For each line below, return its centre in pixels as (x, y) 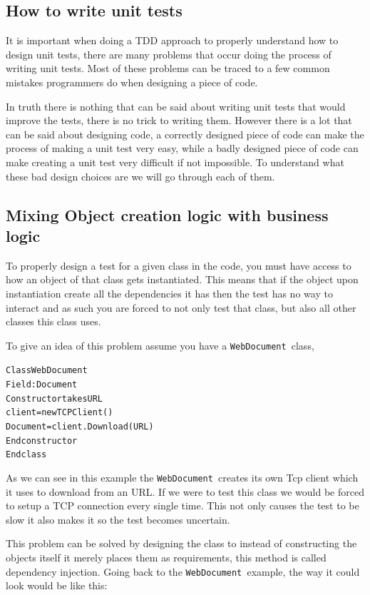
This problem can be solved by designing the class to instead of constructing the (181, 543)
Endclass (26, 455)
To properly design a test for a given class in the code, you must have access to (179, 265)
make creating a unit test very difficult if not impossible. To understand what (175, 162)
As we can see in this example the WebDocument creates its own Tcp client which (182, 477)
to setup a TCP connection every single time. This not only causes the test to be (183, 505)
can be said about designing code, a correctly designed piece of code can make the (185, 134)
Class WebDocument (47, 371)
